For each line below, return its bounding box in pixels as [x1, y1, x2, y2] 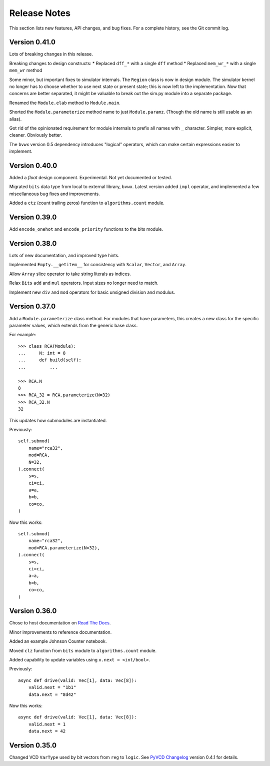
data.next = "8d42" [28, 691, 76, 697]
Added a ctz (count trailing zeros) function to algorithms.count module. [9, 200, 165, 206]
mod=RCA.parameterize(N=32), [28, 545, 100, 550]
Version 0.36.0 [9, 607, 57, 615]
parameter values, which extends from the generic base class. [9, 322, 138, 328]
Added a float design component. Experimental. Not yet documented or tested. [9, 175, 172, 181]
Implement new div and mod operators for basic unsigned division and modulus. [9, 289, 175, 295]
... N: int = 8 [18, 350, 66, 356]
